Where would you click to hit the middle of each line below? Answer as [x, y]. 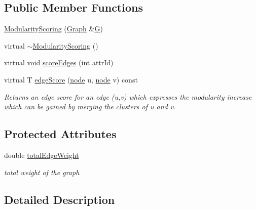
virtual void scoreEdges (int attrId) [59, 62]
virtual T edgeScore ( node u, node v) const [71, 79]
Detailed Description [60, 199]
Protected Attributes [60, 134]
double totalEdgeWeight [42, 155]
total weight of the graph [42, 172]
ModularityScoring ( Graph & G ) [53, 29]
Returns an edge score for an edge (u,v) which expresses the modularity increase [128, 96]
